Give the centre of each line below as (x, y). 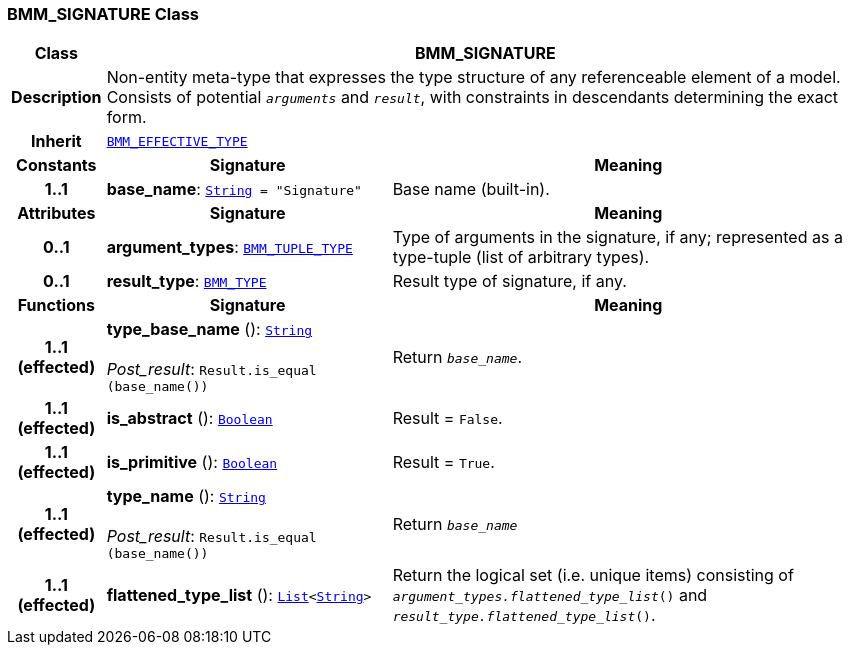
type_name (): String (186, 496)
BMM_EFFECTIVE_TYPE (177, 141)
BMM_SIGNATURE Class (103, 14)
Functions (56, 305)
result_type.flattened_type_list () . (524, 615)
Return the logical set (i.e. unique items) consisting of (593, 575)
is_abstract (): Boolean (189, 418)
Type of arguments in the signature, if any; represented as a (617, 237)
